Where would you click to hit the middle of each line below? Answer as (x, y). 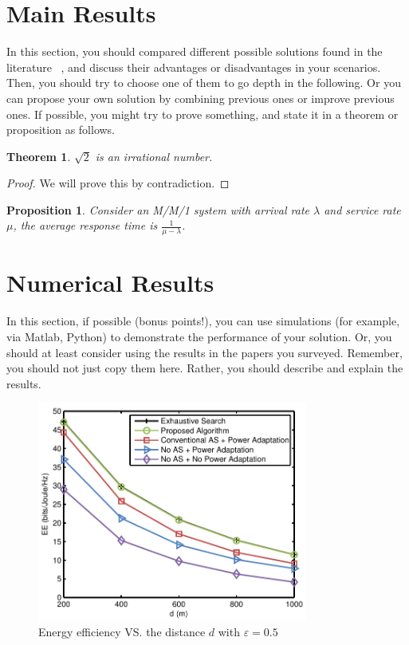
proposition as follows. (61, 130)
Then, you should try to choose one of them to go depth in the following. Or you (204, 83)
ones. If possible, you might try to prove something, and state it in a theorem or (203, 114)
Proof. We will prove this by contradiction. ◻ (118, 183)
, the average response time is (85, 225)
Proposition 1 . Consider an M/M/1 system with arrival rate (158, 209)
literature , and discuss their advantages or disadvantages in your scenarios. (194, 67)
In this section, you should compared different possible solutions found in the (195, 51)
